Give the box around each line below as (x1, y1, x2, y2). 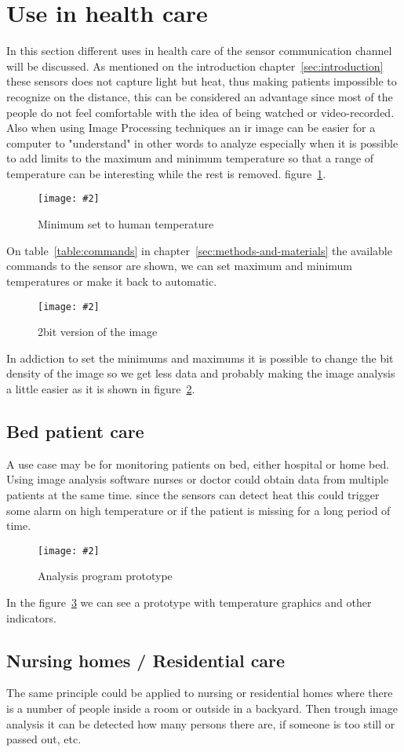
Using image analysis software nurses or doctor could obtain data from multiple (6, 471, 389, 487)
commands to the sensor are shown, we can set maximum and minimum (6, 257, 352, 274)
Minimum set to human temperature (38, 216, 214, 232)
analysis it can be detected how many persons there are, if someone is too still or (6, 715, 395, 732)
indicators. (6, 609, 56, 626)
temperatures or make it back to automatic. (6, 272, 217, 289)
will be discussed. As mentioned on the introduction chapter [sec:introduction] (6, 57, 384, 74)
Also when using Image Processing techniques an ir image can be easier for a (6, 119, 376, 136)
